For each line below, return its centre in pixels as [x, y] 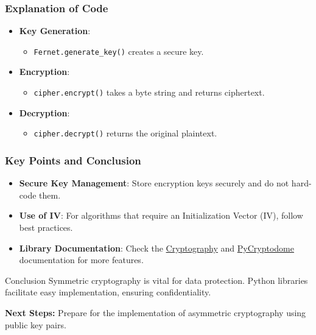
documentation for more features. [81, 260]
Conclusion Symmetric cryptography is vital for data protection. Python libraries [156, 280]
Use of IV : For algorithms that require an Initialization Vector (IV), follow [161, 215]
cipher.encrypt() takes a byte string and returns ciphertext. [149, 92]
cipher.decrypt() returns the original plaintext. [125, 133]
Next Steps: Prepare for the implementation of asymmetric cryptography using [156, 312]
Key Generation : [55, 31]
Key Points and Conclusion [73, 160]
